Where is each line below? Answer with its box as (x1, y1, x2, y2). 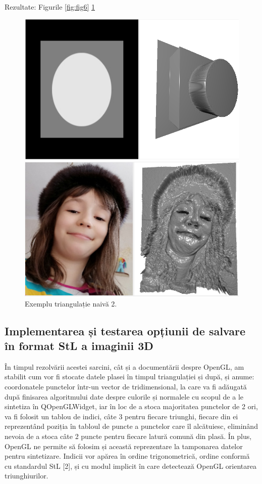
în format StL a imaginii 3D (5, 338, 153, 354)
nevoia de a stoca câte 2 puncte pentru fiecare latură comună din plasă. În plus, (5, 431, 252, 442)
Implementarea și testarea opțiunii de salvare (5, 323, 246, 338)
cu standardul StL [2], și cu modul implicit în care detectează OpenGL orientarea (5, 460, 256, 471)
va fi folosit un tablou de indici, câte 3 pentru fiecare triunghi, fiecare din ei (5, 411, 238, 421)
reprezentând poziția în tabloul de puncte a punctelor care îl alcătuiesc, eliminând (5, 421, 258, 431)
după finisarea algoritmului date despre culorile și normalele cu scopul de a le (5, 391, 244, 402)
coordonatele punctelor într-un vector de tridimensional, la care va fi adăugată (5, 381, 247, 392)
